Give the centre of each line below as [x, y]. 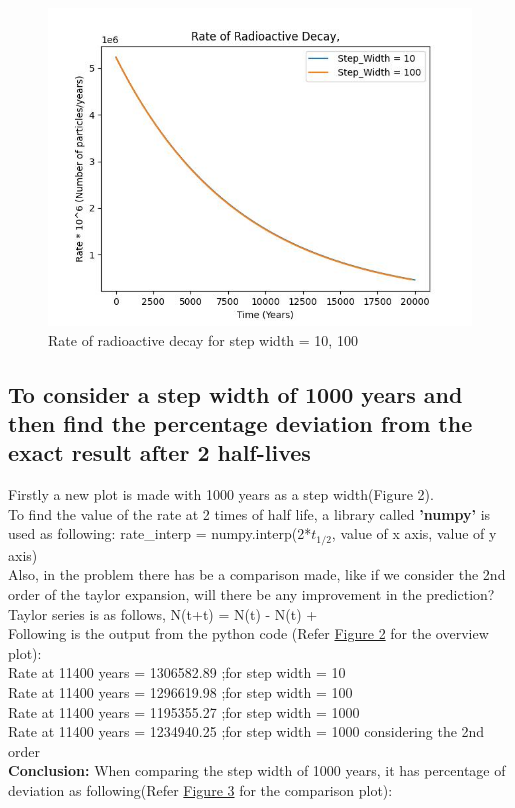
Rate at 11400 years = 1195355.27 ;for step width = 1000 [184, 711]
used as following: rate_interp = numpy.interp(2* [160, 533]
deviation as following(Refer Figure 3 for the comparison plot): [200, 789]
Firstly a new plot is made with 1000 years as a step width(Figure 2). [221, 494]
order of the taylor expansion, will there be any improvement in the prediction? [251, 594]
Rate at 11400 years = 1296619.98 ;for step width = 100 [180, 691]
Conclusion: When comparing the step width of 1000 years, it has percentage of [257, 770]
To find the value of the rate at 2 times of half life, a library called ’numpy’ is [249, 513]
